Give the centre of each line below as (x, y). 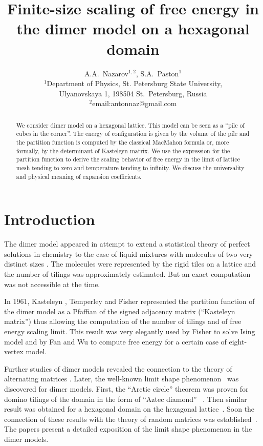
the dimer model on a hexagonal (133, 28)
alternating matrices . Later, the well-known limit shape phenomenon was (122, 379)
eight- (238, 341)
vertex (14, 351)
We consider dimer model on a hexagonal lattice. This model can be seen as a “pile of (130, 125)
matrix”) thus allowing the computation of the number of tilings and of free (123, 321)
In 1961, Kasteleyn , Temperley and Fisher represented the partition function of (129, 301)
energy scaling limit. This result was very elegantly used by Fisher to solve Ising (130, 331)
